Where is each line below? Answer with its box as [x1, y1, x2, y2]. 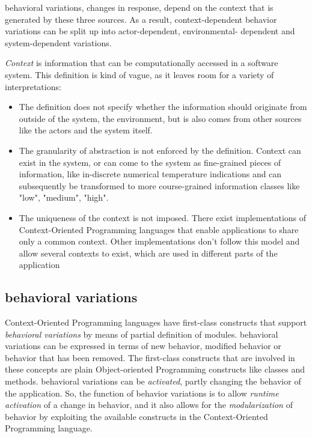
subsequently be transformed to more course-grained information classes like [19, 179, 300, 192]
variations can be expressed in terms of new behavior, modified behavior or [5, 339, 281, 352]
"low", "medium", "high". [19, 191, 109, 204]
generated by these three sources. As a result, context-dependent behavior [5, 13, 277, 25]
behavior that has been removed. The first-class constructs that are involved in [5, 351, 295, 363]
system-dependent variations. [5, 36, 112, 49]
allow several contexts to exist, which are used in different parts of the [19, 246, 278, 259]
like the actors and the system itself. [19, 124, 153, 136]
